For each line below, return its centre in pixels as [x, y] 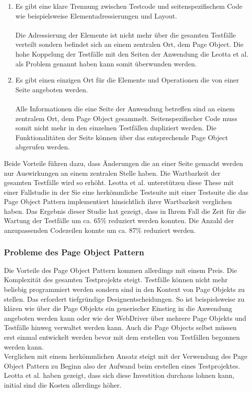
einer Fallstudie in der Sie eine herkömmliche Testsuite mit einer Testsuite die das [126, 192]
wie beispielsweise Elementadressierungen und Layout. [96, 15]
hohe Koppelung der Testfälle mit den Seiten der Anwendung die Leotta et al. [132, 53]
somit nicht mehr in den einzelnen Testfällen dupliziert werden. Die [116, 128]
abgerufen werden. [43, 147]
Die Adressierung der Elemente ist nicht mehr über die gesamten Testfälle [126, 34]
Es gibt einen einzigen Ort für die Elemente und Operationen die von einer [127, 80]
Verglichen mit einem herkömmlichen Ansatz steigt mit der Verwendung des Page [126, 356]
